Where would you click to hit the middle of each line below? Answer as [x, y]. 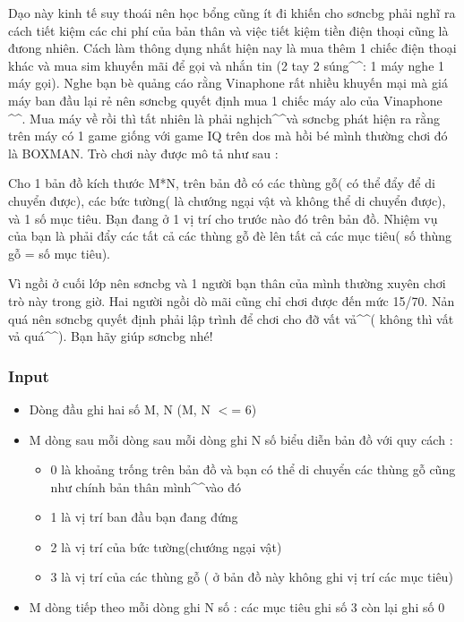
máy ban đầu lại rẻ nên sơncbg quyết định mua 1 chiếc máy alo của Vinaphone [225, 100]
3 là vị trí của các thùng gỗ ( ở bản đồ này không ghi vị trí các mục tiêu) [252, 577]
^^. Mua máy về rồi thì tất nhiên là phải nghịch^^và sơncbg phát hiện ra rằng [224, 118]
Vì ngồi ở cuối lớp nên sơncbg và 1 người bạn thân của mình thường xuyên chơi [227, 283]
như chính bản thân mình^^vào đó [146, 486]
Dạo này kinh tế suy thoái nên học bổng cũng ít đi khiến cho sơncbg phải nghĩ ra [232, 13]
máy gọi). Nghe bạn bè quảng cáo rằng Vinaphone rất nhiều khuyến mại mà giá [228, 83]
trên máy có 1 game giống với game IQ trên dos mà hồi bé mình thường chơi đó [228, 136]
